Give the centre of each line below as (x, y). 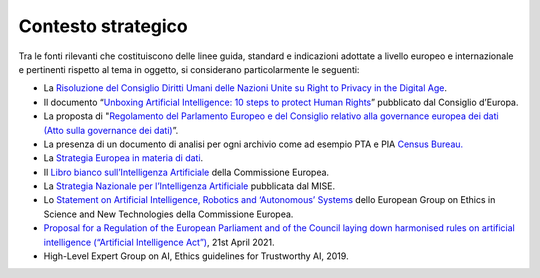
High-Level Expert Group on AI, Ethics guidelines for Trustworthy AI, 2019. (196, 256)
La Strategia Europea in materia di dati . (123, 158)
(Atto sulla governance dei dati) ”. (111, 130)
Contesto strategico (103, 26)
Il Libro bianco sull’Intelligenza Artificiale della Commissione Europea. (186, 172)
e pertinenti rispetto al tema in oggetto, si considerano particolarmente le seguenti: (189, 69)
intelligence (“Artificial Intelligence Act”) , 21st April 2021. (159, 242)
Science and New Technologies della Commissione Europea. (168, 214)
